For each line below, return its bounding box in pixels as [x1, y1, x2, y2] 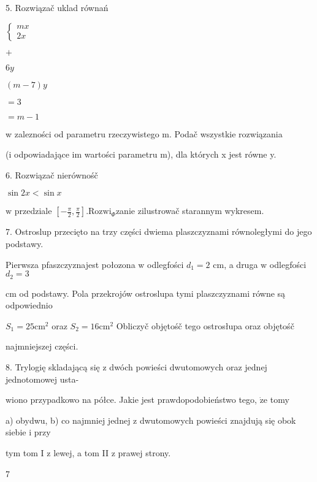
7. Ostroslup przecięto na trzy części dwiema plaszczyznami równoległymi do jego [6, 225, 312, 238]
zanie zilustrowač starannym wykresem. [115, 204, 264, 217]
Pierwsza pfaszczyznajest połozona [6, 258, 136, 270]
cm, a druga [213, 258, 258, 270]
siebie [6, 426, 26, 438]
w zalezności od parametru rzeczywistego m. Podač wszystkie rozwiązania [6, 127, 283, 140]
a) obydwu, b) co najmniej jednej [6, 413, 131, 426]
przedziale [14, 204, 52, 217]
